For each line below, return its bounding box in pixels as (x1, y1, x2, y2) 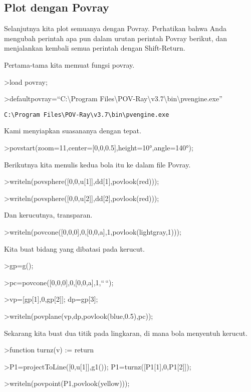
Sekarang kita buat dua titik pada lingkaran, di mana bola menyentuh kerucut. (4, 327, 247, 338)
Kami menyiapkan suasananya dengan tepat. (4, 125, 141, 136)
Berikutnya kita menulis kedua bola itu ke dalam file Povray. (4, 159, 191, 169)
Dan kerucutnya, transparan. (4, 210, 93, 220)
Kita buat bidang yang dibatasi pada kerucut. (4, 243, 145, 254)
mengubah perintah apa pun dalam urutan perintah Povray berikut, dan (4, 33, 227, 43)
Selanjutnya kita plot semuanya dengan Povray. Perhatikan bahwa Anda (4, 23, 226, 34)
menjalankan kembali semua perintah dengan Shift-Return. (4, 43, 185, 53)
